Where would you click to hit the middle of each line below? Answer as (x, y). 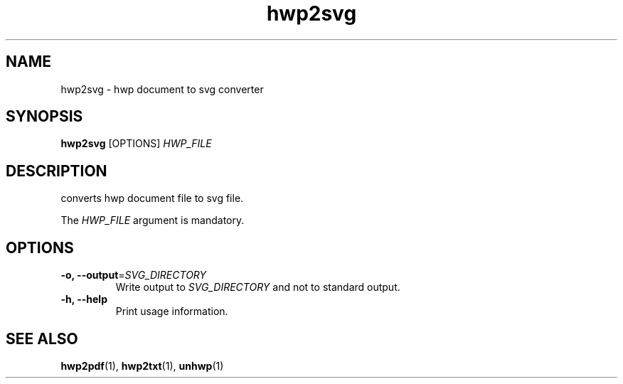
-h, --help (84, 299)
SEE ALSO (42, 338)
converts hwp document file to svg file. (152, 198)
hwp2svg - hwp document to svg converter (162, 89)
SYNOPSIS (44, 117)
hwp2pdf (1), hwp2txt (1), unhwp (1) (142, 366)
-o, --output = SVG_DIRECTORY (134, 275)
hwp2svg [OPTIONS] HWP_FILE (136, 144)
